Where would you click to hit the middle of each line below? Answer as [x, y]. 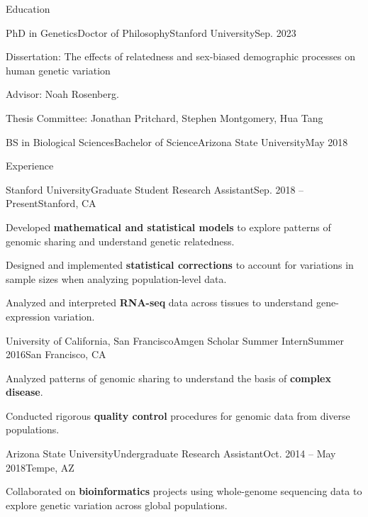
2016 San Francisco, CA [56, 354]
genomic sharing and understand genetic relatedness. [120, 241]
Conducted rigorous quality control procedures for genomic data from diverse [178, 415]
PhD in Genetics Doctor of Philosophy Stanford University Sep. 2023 [151, 32]
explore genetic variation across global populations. [117, 505]
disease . [24, 392]
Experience [30, 166]
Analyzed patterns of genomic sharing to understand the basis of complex [168, 378]
